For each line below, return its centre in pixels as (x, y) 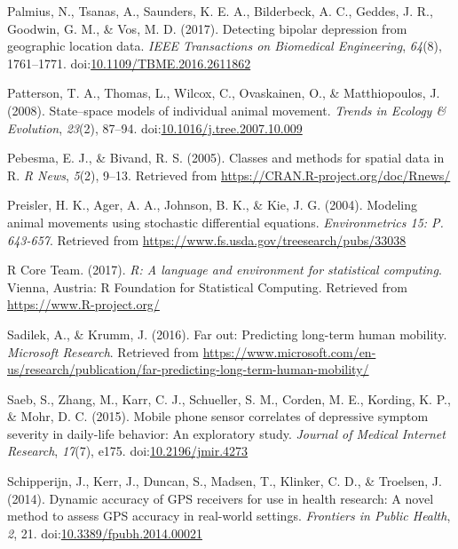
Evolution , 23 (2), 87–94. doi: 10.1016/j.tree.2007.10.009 (155, 127)
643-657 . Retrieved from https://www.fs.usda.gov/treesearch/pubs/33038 (207, 239)
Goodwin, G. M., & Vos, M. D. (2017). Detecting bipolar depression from (207, 28)
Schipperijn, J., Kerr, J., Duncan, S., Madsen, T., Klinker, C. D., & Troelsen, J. (225, 481)
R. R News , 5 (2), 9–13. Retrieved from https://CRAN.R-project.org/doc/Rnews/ (229, 175)
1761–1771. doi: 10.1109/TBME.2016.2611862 (129, 63)
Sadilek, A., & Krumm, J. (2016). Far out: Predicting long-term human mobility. (227, 334)
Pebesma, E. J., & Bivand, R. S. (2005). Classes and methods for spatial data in (226, 158)
